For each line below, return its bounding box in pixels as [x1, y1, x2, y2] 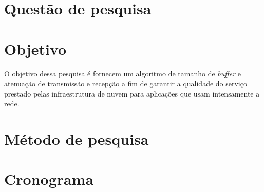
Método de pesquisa [4, 128, 149, 149]
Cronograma [4, 168, 94, 189]
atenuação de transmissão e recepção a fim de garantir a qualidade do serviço [4, 78, 247, 89]
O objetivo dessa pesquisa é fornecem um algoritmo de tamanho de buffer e [4, 68, 241, 79]
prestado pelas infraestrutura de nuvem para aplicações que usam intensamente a [4, 88, 260, 99]
